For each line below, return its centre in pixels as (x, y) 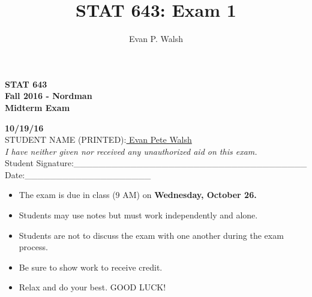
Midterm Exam (37, 107)
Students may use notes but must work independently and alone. (138, 215)
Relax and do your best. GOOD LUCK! (92, 287)
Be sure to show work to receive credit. (91, 267)
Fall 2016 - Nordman (49, 96)
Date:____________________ (78, 174)
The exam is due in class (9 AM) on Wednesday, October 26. (138, 195)
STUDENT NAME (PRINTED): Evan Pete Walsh (98, 139)
